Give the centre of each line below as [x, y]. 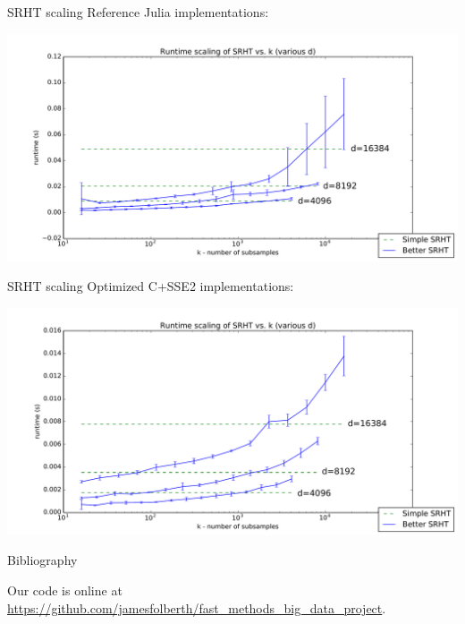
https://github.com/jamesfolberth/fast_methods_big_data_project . [197, 607]
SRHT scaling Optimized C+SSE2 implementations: [151, 286]
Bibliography [42, 560]
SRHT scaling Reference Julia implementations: [138, 12]
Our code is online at [65, 590]
